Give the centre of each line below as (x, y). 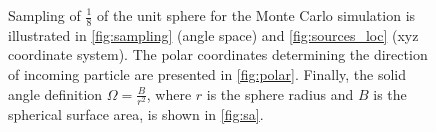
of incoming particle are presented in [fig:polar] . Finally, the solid (207, 74)
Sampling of (44, 15)
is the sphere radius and (280, 93)
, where (169, 93)
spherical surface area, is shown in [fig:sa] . (136, 113)
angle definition (55, 93)
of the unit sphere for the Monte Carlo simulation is (256, 15)
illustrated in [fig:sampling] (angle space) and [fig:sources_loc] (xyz (213, 34)
